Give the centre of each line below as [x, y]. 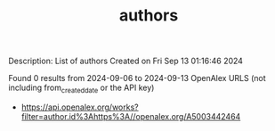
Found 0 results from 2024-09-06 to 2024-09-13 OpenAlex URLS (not [137, 78]
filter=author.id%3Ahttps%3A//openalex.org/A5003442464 [131, 116]
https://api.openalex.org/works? [80, 107]
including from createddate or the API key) [81, 88]
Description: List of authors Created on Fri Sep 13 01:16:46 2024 [126, 61]
